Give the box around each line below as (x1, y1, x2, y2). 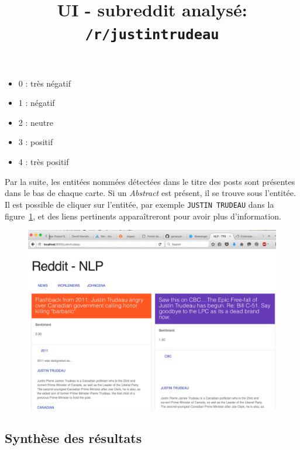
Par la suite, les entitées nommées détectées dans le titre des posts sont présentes (5, 175, 295, 187)
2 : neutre (18, 116, 53, 128)
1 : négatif (18, 97, 55, 109)
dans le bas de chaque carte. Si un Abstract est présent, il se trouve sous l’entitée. (5, 187, 296, 199)
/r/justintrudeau (85, 26, 219, 43)
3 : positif (18, 136, 53, 148)
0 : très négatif (18, 77, 71, 89)
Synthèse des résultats (5, 429, 142, 447)
